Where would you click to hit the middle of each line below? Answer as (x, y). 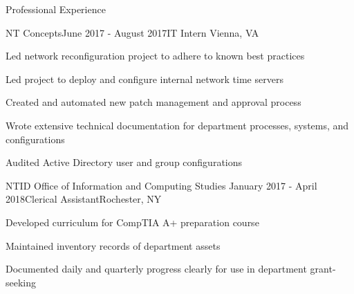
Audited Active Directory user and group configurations (124, 162)
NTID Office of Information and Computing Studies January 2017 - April (161, 185)
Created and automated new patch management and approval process (153, 102)
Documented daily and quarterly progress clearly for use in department (156, 269)
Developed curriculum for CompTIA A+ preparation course (132, 222)
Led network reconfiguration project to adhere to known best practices (155, 56)
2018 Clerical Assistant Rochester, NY (84, 199)
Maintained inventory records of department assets (113, 245)
